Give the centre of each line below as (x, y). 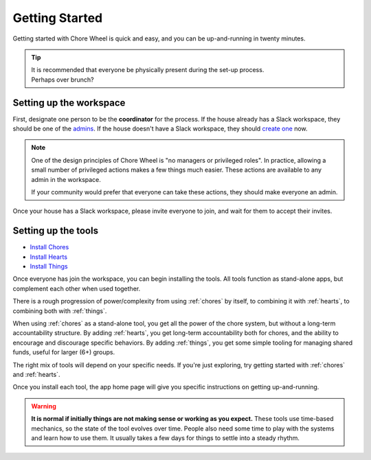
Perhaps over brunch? (63, 80)
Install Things (49, 266)
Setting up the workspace (69, 103)
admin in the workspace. (66, 179)
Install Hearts (49, 257)
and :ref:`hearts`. (36, 374)
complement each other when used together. (77, 288)
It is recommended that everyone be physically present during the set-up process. (148, 70)
